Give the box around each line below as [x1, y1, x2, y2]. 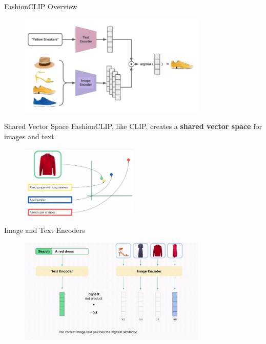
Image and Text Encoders [4, 225, 85, 235]
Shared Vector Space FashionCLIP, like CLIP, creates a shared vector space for [4, 121, 262, 132]
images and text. [4, 131, 56, 141]
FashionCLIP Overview [4, 1, 77, 11]
